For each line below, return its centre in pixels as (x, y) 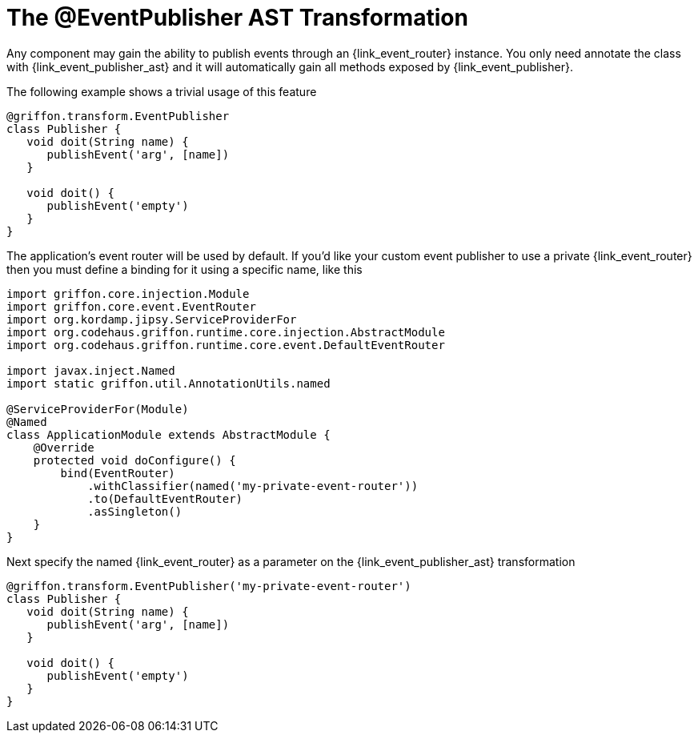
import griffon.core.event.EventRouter (131, 306)
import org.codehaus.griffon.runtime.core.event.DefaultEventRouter (226, 345)
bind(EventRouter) (118, 473)
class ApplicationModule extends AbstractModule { (168, 434)
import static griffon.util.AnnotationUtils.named (168, 383)
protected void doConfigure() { (134, 460)
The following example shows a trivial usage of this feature (162, 91)
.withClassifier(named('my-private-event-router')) (253, 486)
